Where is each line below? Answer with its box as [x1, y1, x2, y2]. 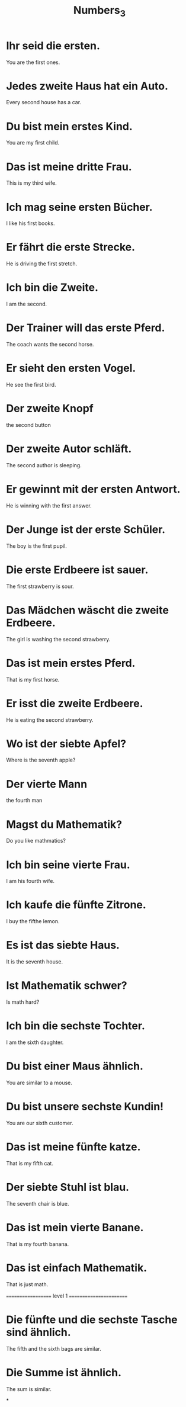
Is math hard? [6, 998, 40, 1006]
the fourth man [6, 797, 43, 804]
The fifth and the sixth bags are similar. [6, 1345, 102, 1352]
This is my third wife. [6, 179, 57, 187]
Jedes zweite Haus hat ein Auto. [6, 79, 169, 92]
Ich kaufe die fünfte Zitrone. [6, 898, 146, 912]
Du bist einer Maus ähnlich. [6, 1059, 144, 1073]
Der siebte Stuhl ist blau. [6, 1181, 129, 1194]
